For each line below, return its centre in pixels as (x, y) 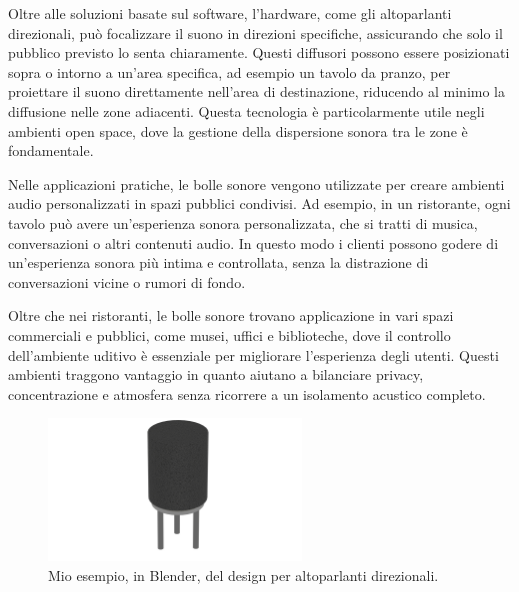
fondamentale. (51, 150)
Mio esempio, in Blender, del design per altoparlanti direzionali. (243, 574)
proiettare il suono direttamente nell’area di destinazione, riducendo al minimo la (256, 91)
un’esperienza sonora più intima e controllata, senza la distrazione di (218, 262)
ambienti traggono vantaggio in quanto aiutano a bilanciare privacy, (216, 374)
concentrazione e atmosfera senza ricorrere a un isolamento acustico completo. (247, 393)
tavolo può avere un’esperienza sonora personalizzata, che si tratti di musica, (243, 222)
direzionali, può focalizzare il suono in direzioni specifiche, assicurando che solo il (255, 32)
